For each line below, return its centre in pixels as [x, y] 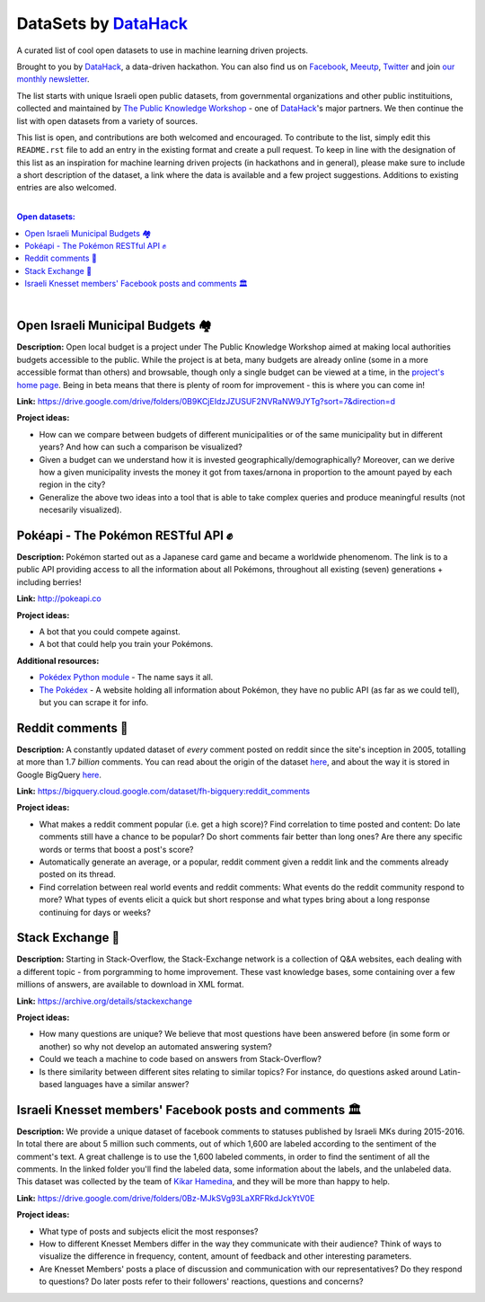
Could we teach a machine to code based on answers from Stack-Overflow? [181, 1059]
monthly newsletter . [53, 79]
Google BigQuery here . [59, 775]
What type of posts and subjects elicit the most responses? [149, 1231]
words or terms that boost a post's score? [116, 849]
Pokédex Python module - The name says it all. [126, 678]
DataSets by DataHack [102, 23]
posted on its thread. [77, 874]
